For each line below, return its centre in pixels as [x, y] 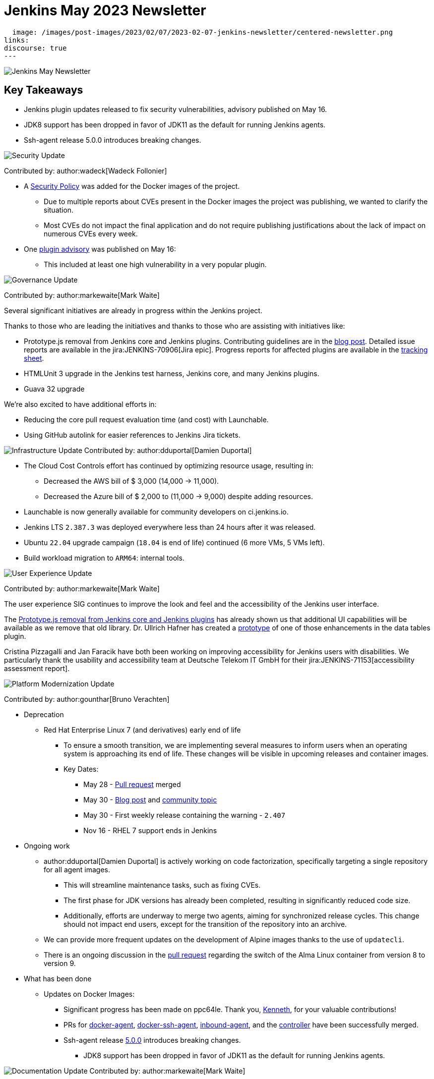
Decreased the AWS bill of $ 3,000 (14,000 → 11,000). [131, 481]
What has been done [58, 978]
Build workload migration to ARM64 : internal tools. [104, 558]
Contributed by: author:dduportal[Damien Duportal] [168, 450]
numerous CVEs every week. [91, 233]
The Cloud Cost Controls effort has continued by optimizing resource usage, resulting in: [169, 465]
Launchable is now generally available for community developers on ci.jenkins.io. [156, 511]
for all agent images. [77, 869]
